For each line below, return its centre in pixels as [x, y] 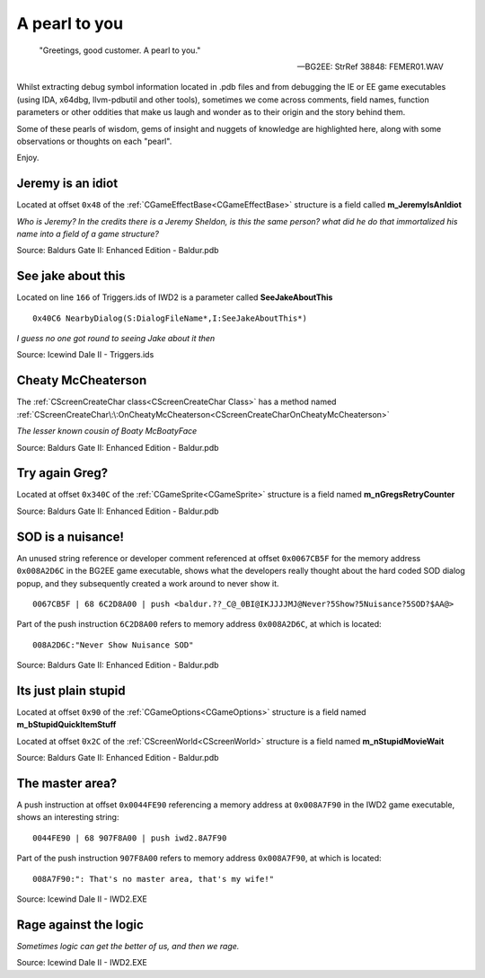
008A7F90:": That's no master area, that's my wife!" [153, 879]
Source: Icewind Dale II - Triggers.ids [85, 355]
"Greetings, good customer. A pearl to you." [120, 50]
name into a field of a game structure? [88, 233]
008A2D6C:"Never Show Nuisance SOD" [113, 645]
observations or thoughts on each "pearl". [94, 141]
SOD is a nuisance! [71, 537]
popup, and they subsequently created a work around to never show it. [148, 583]
